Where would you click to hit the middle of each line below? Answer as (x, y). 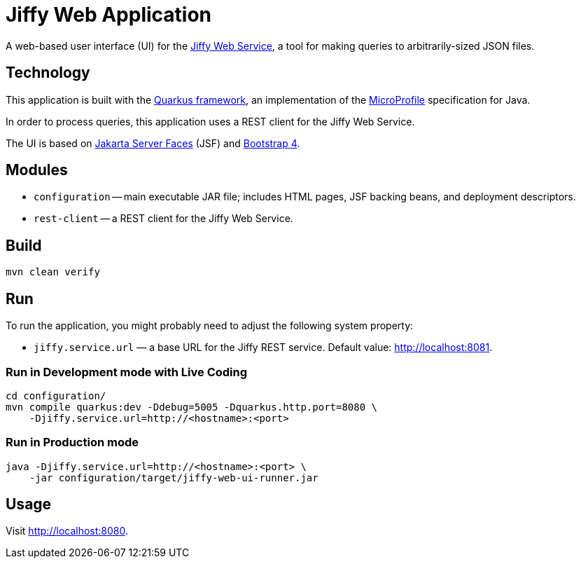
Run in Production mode (72, 442)
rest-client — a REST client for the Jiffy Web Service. (163, 219)
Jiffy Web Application (109, 15)
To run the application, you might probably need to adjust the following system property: (210, 326)
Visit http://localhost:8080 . (67, 531)
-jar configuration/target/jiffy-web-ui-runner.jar (174, 477)
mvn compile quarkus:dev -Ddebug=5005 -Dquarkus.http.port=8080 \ (192, 407)
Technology (48, 73)
